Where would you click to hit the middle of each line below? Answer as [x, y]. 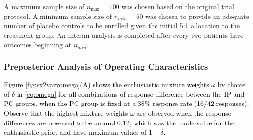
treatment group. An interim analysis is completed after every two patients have [124, 35]
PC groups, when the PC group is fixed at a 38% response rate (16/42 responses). [126, 103]
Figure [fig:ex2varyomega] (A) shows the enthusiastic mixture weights [107, 84]
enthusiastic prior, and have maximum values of [75, 132]
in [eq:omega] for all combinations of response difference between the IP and [131, 94]
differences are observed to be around [60, 122]
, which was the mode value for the [182, 122]
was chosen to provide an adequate [197, 16]
